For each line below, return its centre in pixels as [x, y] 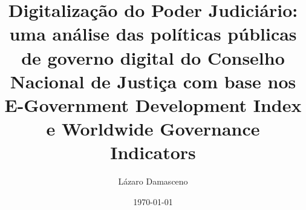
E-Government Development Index [153, 104]
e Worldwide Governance [153, 129]
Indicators [153, 152]
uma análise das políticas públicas [153, 34]
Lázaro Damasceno [153, 181]
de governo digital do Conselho [153, 57]
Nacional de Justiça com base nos [153, 81]
